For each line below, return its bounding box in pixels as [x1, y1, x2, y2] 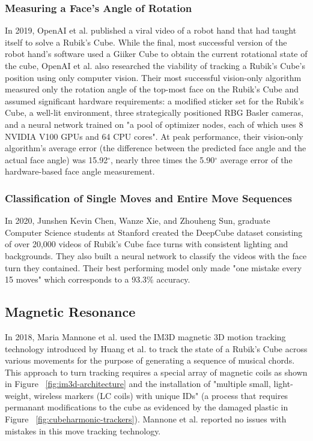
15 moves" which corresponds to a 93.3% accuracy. [5, 273, 190, 286]
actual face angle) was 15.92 [5, 153, 108, 166]
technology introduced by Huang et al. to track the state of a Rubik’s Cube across [5, 342, 308, 355]
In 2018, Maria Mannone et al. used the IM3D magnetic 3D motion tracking [5, 330, 286, 343]
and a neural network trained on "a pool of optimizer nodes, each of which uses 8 [5, 118, 303, 130]
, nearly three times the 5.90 [111, 153, 215, 166]
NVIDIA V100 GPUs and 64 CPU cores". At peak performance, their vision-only [5, 130, 303, 142]
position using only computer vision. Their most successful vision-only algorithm [5, 71, 302, 83]
